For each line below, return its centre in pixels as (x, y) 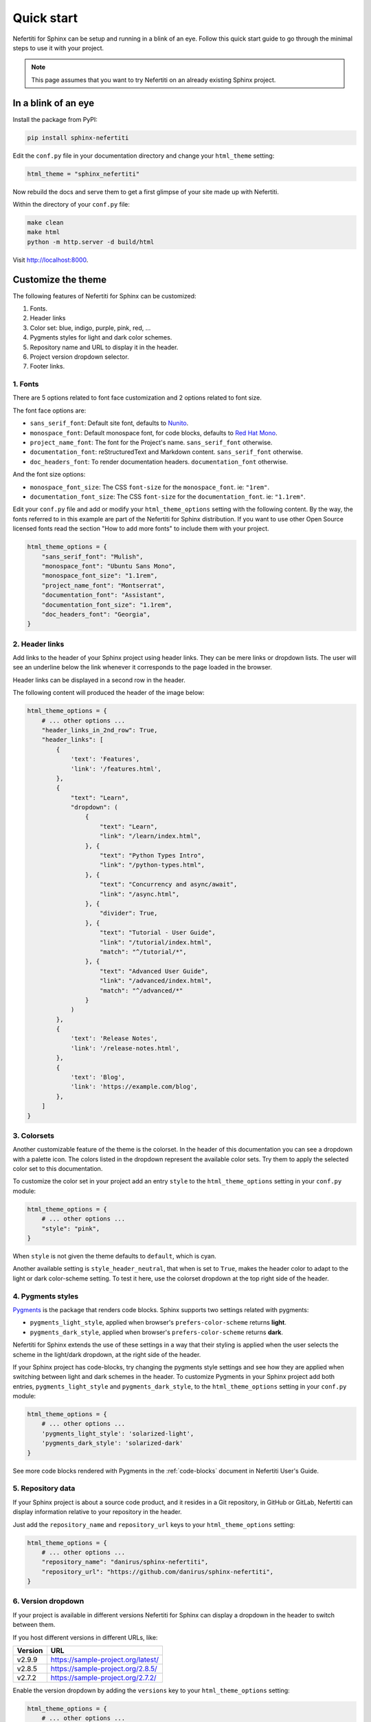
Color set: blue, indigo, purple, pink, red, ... (90, 328)
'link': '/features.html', (116, 769)
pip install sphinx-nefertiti (78, 137)
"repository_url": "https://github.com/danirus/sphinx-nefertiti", (158, 1571)
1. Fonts (26, 384)
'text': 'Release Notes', (114, 1039)
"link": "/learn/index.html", (151, 836)
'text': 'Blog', (98, 1077)
